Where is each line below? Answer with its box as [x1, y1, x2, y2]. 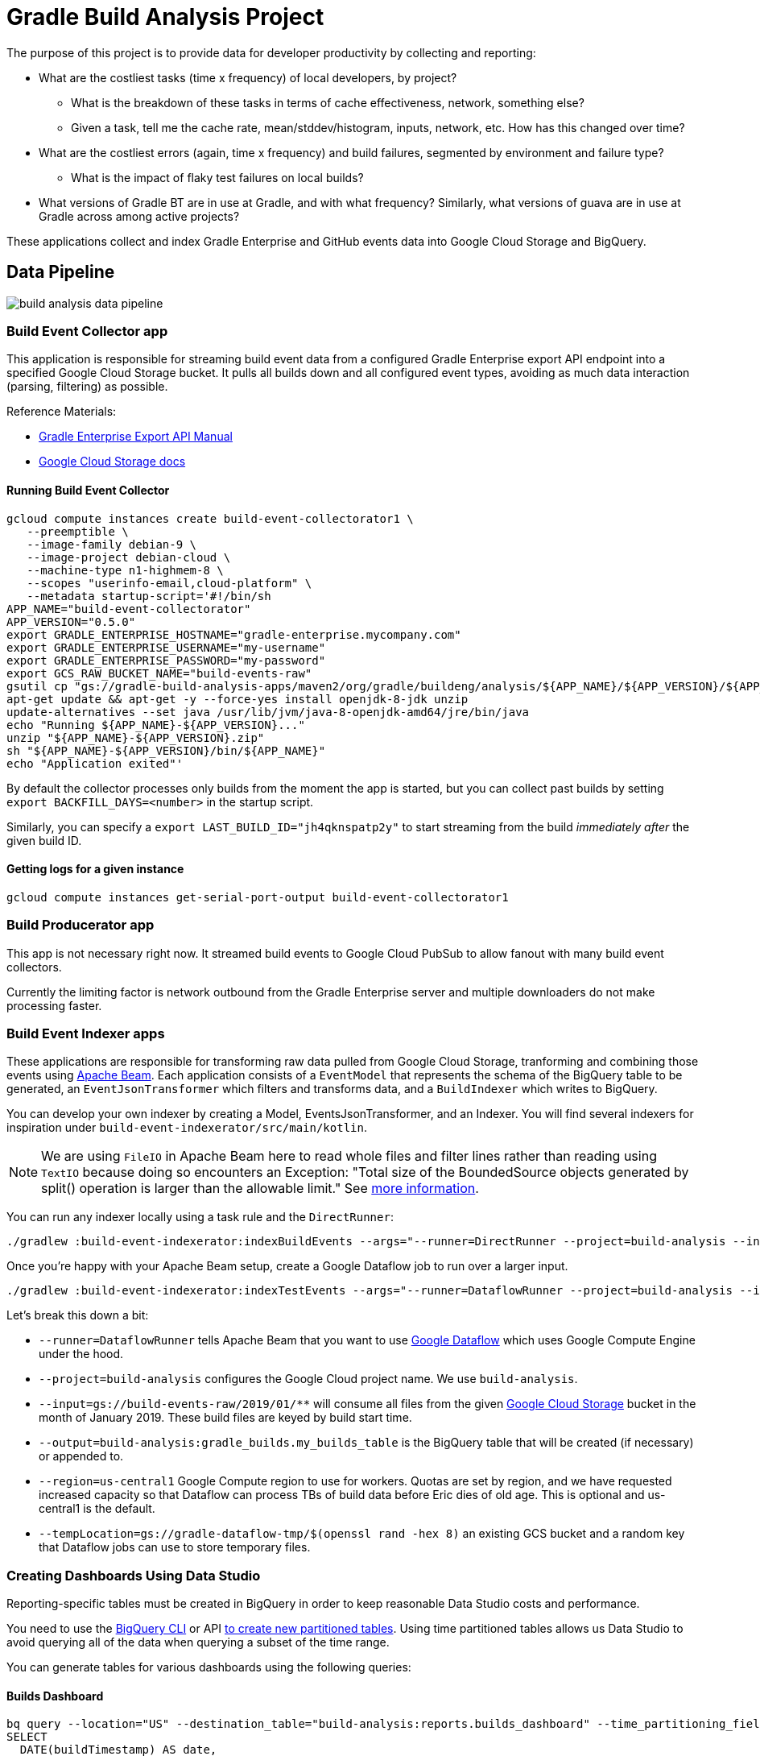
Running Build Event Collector [6, 482, 170, 497]
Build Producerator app [6, 917, 155, 934]
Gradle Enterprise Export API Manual [39, 429, 233, 444]
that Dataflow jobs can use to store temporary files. [39, 1540, 311, 1555]
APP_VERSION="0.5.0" [6, 615, 136, 628]
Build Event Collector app [6, 322, 168, 339]
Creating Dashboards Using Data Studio [6, 1567, 261, 1584]
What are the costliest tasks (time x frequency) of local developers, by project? [39, 70, 457, 85]
